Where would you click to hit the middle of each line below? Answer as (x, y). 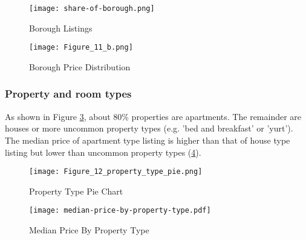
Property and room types (68, 94)
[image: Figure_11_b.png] (81, 48)
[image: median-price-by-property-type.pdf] (120, 211)
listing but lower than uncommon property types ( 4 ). (103, 152)
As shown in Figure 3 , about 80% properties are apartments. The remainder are (153, 116)
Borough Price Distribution (80, 66)
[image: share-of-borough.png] (92, 8)
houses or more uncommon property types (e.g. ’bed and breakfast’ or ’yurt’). (149, 128)
